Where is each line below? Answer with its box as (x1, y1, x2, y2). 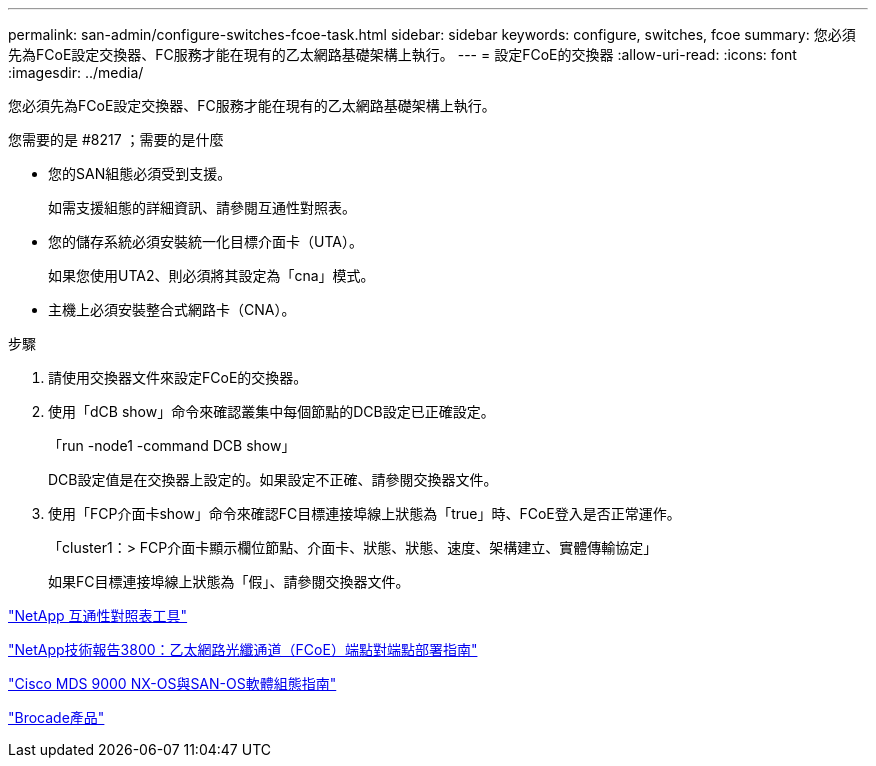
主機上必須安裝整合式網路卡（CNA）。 (48, 301, 296, 318)
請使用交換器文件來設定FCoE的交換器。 (48, 369, 308, 386)
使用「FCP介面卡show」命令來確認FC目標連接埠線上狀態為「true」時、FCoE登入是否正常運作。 (48, 505, 681, 522)
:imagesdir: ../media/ (8, 64, 144, 81)
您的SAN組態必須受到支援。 (48, 165, 232, 182)
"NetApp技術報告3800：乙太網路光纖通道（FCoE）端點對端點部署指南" (8, 641, 478, 658)
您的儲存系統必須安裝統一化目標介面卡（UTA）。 (48, 233, 363, 250)
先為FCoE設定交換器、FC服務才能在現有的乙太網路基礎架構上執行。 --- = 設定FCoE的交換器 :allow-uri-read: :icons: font (8, 46, 797, 63)
